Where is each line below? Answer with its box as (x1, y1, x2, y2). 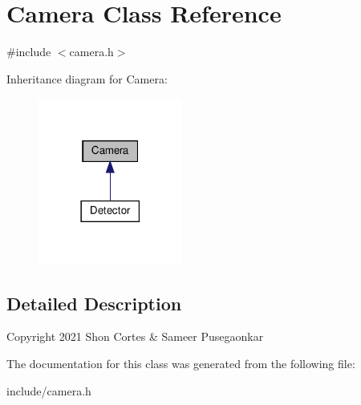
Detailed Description (6, 290, 182, 315)
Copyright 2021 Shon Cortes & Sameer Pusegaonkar (6, 328, 264, 345)
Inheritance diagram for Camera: (6, 70, 168, 87)
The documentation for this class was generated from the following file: (6, 355, 355, 372)
